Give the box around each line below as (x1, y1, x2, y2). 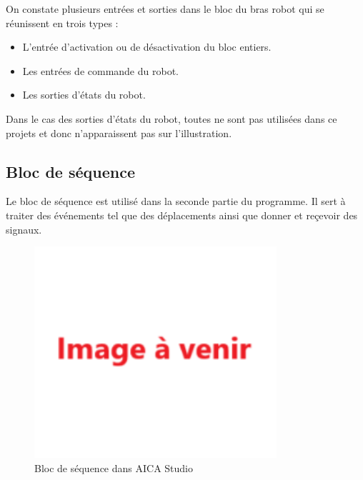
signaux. (6, 221, 42, 236)
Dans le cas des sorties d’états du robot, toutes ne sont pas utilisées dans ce (6, 111, 337, 126)
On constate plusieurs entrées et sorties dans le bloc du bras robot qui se (6, 1, 324, 16)
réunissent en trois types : (6, 15, 119, 30)
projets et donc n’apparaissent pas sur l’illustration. (6, 125, 232, 140)
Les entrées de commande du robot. (22, 63, 179, 78)
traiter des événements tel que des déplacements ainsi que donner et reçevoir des (6, 207, 358, 222)
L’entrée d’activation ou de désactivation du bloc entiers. (22, 39, 272, 54)
